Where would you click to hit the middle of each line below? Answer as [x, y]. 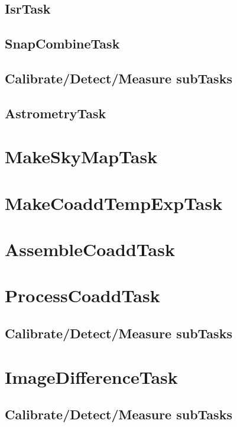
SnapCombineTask [62, 43]
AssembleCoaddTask [90, 249]
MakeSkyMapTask [81, 156]
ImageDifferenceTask [91, 376]
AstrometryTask [56, 113]
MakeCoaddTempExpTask [114, 203]
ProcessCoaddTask [82, 295]
